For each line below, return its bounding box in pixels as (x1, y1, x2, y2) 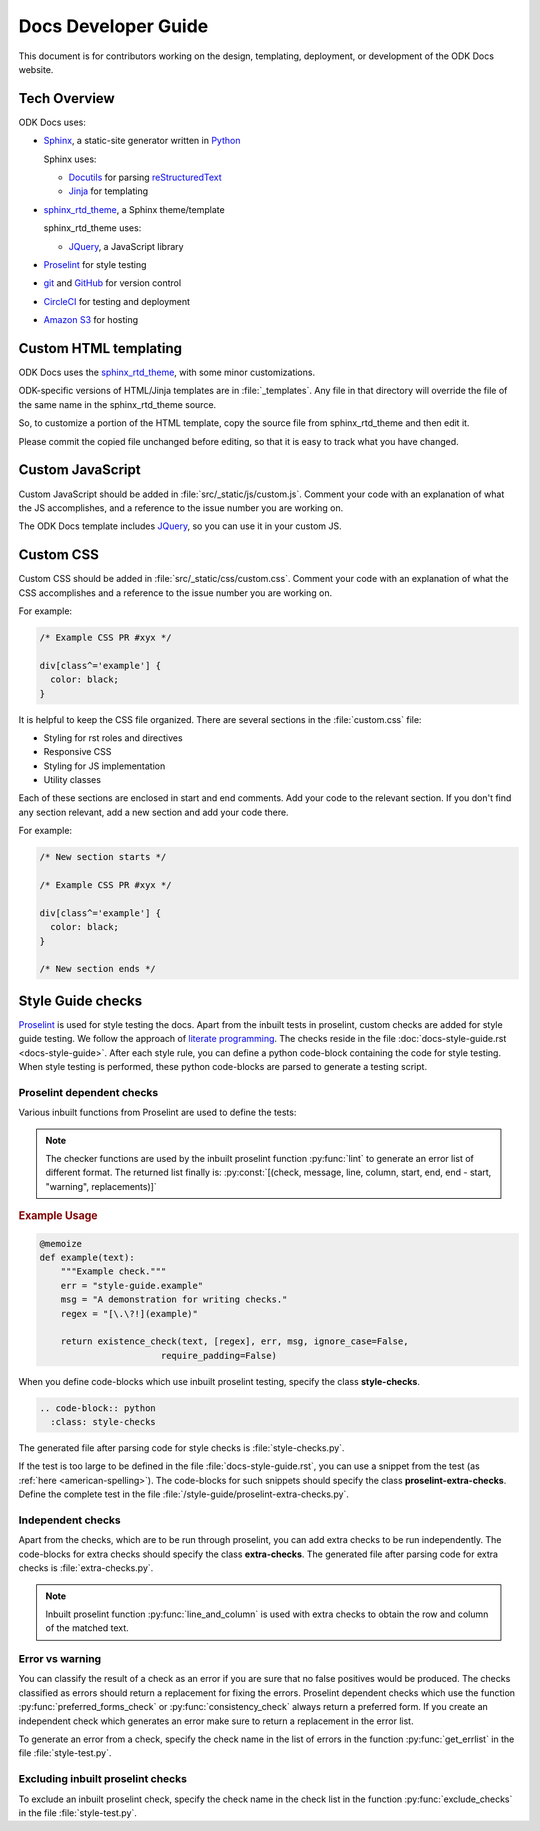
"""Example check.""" (60, 1266, 167, 1277)
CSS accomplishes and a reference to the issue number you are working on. (18, 586, 333, 599)
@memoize (39, 1238, 83, 1249)
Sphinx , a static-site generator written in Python (43, 135, 241, 147)
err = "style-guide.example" (60, 1280, 204, 1291)
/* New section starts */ (39, 851, 167, 863)
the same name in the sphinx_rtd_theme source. (18, 398, 217, 410)
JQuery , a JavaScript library (68, 240, 184, 252)
